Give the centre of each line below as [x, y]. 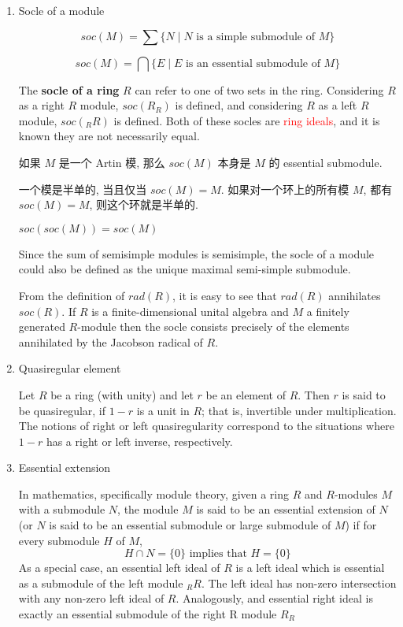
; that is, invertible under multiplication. [299, 410]
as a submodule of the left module [101, 582]
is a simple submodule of [256, 37]
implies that [218, 554]
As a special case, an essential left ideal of [119, 568]
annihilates [355, 295]
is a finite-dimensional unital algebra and [190, 311]
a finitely [328, 311]
